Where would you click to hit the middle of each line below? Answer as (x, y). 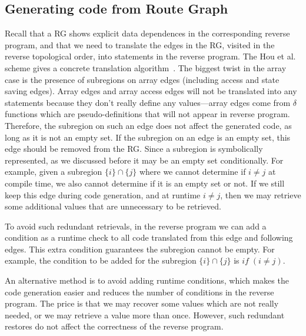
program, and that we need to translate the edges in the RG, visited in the (140, 44)
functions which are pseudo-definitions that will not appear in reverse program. (147, 114)
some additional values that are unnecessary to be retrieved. (113, 206)
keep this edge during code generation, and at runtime (103, 194)
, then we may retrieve (261, 194)
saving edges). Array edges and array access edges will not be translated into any (151, 91)
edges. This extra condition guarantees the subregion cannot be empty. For (140, 249)
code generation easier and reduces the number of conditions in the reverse (139, 292)
